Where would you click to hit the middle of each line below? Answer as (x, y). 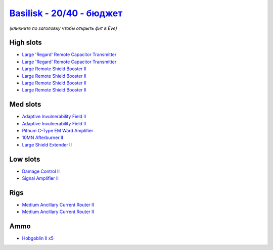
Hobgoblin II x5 (38, 238)
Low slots (25, 159)
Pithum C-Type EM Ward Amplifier (58, 131)
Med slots (25, 104)
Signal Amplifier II (40, 178)
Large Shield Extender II (47, 144)
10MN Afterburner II (42, 138)
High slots (26, 43)
